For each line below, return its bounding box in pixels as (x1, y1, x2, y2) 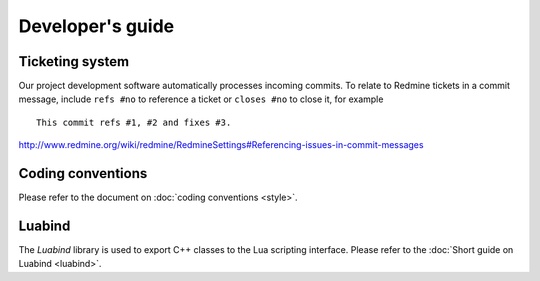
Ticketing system (18, 53, 130, 70)
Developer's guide (18, 15, 175, 37)
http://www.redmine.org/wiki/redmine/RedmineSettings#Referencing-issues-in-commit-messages (18, 139, 424, 151)
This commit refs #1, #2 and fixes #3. (36, 116, 232, 128)
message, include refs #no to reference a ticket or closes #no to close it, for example (18, 93, 384, 105)
